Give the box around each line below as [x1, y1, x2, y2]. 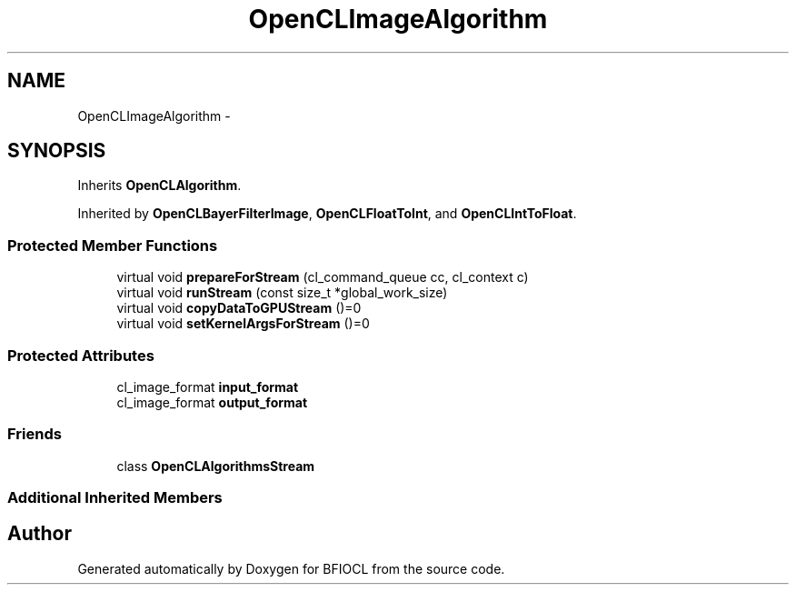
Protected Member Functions [7, 236, 218, 255]
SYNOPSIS [7, 139, 106, 163]
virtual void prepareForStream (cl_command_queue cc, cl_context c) [116, 269, 529, 286]
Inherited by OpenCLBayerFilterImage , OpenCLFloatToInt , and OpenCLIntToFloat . [77, 206, 577, 222]
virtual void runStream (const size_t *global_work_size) [116, 285, 448, 301]
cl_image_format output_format [116, 394, 308, 410]
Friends [7, 425, 62, 444]
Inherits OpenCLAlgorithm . [77, 177, 242, 194]
